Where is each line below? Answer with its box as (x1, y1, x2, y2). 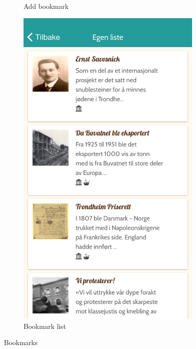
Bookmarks (4, 337, 38, 348)
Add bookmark (24, 1, 69, 11)
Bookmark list (24, 320, 66, 331)
